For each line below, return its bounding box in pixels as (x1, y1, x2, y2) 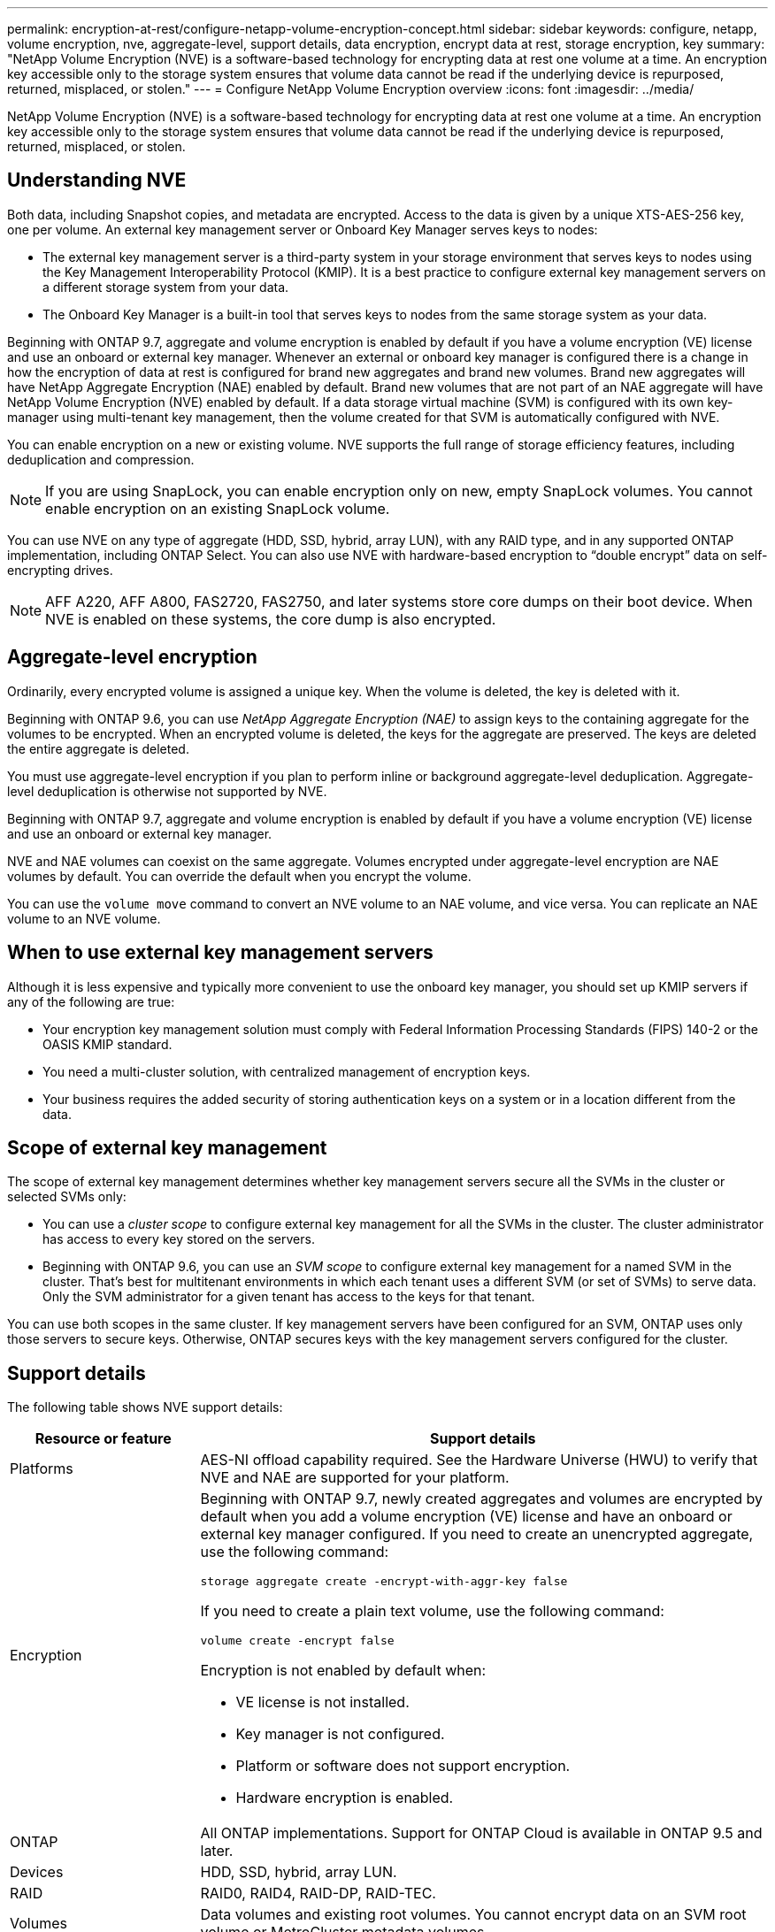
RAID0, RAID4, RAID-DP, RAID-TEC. (200, 1884, 436, 1903)
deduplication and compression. (7, 451, 195, 467)
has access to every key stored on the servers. (42, 1231, 315, 1247)
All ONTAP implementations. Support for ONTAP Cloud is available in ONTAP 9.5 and (200, 1824, 763, 1843)
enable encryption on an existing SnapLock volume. (45, 499, 390, 517)
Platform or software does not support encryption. (235, 1757, 571, 1775)
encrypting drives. (7, 562, 113, 578)
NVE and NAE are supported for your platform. (200, 1468, 510, 1487)
